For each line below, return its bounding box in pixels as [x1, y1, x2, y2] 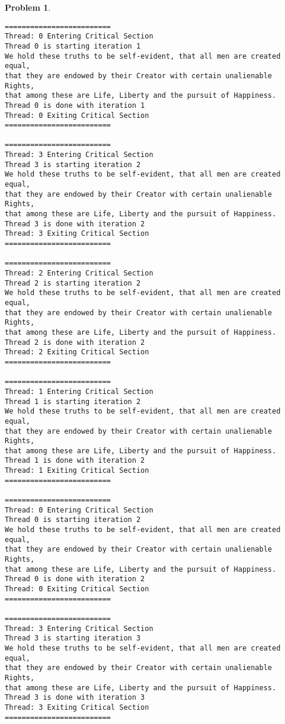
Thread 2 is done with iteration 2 [5, 338, 145, 347]
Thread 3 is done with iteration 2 [5, 219, 145, 228]
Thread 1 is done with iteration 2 [5, 456, 145, 465]
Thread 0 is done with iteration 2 [5, 575, 145, 584]
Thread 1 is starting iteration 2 [5, 397, 141, 406]
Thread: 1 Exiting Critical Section [5, 466, 149, 475]
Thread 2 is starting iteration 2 [5, 278, 141, 287]
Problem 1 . [5, 1, 51, 13]
